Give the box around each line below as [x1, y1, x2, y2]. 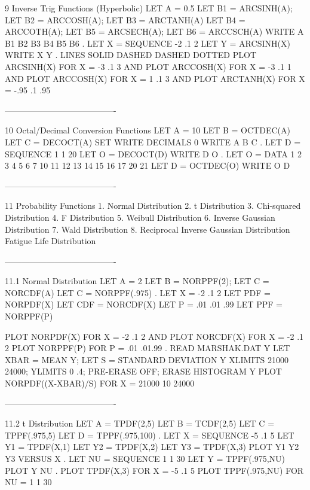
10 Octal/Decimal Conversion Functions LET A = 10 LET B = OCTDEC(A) [5, 124, 290, 136]
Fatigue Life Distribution [5, 235, 96, 247]
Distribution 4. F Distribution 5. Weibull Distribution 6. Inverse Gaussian [5, 211, 275, 223]
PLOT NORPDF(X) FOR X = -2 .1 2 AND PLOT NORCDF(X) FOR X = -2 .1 [5, 330, 304, 342]
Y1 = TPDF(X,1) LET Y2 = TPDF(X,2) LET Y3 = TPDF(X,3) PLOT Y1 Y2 [5, 440, 299, 453]
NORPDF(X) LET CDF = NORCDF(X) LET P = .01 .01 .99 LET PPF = [5, 298, 283, 311]
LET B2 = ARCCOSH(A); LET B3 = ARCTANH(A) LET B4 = [5, 13, 245, 26]
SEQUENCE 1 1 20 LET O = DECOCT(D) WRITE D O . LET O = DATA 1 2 [5, 147, 302, 160]
